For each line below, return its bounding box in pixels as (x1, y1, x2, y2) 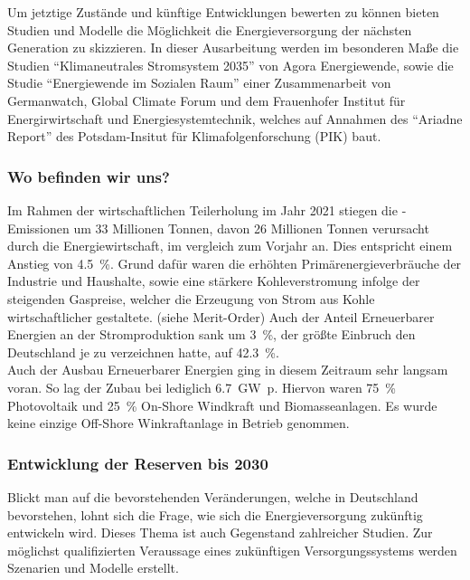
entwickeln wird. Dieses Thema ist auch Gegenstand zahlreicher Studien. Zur (7, 523, 433, 542)
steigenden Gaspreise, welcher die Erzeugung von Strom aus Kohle (7, 289, 375, 308)
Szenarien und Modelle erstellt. (7, 558, 179, 577)
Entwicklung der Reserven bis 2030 (7, 452, 268, 474)
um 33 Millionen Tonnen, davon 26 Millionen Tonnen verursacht (73, 218, 429, 237)
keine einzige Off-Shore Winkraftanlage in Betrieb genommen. (7, 414, 350, 433)
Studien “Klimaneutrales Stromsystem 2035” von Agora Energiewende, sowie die (7, 55, 454, 74)
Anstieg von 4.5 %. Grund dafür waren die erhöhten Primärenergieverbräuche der (7, 253, 462, 272)
